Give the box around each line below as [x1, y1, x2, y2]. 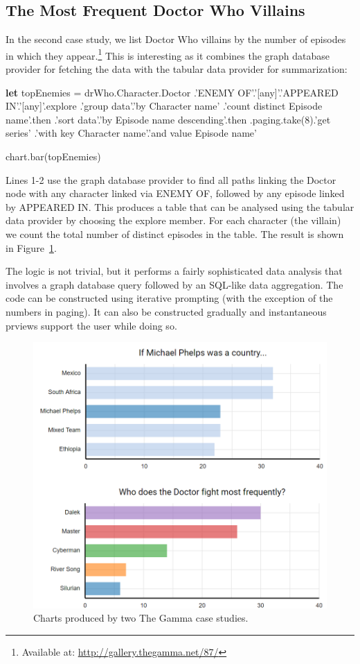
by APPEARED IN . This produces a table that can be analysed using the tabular [6, 199, 354, 214]
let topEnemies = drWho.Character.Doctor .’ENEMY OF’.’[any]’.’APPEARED [6, 85, 339, 99]
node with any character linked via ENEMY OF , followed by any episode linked [6, 186, 345, 201]
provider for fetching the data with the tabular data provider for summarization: [6, 62, 348, 76]
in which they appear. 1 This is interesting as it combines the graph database [6, 46, 330, 62]
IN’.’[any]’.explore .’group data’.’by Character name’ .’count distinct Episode [6, 99, 323, 113]
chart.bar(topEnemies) [6, 149, 101, 164]
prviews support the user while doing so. [6, 318, 177, 332]
